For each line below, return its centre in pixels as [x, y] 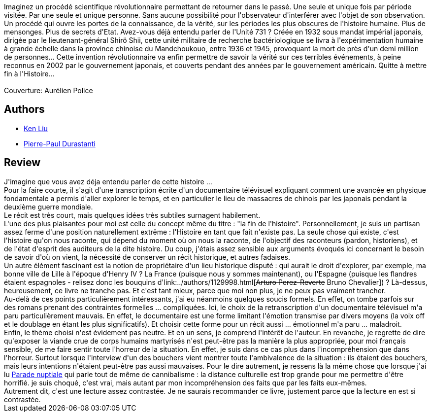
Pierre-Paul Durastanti [60, 143]
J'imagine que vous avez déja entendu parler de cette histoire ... [108, 181]
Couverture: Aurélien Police [49, 90]
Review [22, 163]
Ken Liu [36, 128]
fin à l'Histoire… [29, 74]
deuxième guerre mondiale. [49, 207]
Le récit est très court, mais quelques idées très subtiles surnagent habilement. [132, 215]
